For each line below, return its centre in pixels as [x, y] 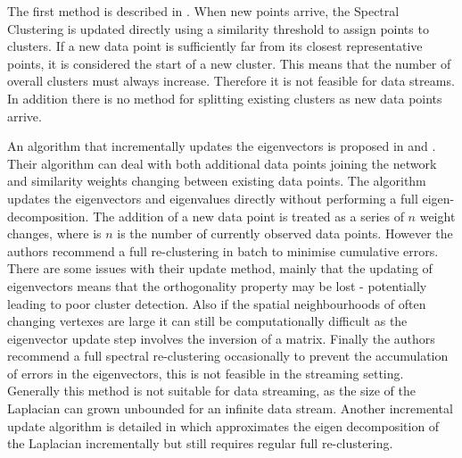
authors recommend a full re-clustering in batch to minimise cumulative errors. [223, 250]
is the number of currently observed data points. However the [285, 233]
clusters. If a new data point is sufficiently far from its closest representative [215, 46]
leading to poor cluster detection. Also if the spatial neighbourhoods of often [217, 303]
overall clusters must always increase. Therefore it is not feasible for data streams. [231, 81]
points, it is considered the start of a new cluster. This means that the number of [229, 63]
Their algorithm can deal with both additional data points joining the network [222, 163]
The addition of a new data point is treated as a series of [248, 216]
